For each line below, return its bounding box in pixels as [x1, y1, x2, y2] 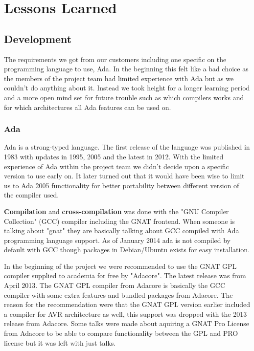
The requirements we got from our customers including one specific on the [4, 54, 227, 64]
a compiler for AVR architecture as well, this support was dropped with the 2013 [4, 308, 247, 319]
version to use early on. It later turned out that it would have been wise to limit [4, 171, 245, 181]
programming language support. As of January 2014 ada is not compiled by [4, 235, 231, 245]
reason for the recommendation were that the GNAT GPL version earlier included [4, 299, 251, 309]
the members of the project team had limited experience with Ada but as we [4, 73, 234, 83]
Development [4, 31, 72, 46]
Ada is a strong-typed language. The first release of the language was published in [4, 142, 250, 152]
